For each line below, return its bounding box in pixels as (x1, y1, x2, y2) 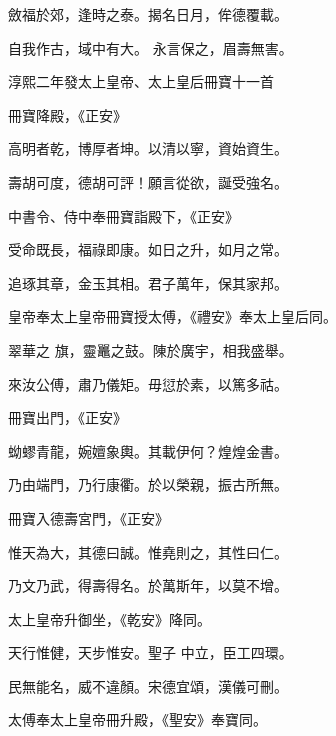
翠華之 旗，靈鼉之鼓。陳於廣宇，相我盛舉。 (8, 339, 293, 360)
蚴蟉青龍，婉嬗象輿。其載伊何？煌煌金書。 (8, 440, 288, 461)
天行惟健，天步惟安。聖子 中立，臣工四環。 (8, 642, 293, 663)
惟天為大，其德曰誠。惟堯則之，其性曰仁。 (8, 541, 288, 562)
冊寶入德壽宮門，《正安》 (8, 507, 169, 528)
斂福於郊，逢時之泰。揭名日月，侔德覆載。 (8, 4, 288, 24)
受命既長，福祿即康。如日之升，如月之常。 (8, 239, 288, 260)
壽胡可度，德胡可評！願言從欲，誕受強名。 (8, 171, 288, 192)
